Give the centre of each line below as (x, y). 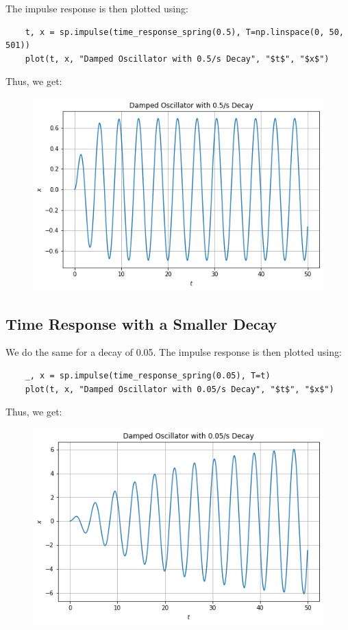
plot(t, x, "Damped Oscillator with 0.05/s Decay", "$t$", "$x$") (179, 389)
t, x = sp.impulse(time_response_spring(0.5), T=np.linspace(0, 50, (184, 32)
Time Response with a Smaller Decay (141, 323)
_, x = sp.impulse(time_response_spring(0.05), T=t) (148, 376)
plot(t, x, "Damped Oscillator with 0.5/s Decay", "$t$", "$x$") (177, 59)
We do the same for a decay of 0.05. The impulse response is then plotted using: (174, 352)
